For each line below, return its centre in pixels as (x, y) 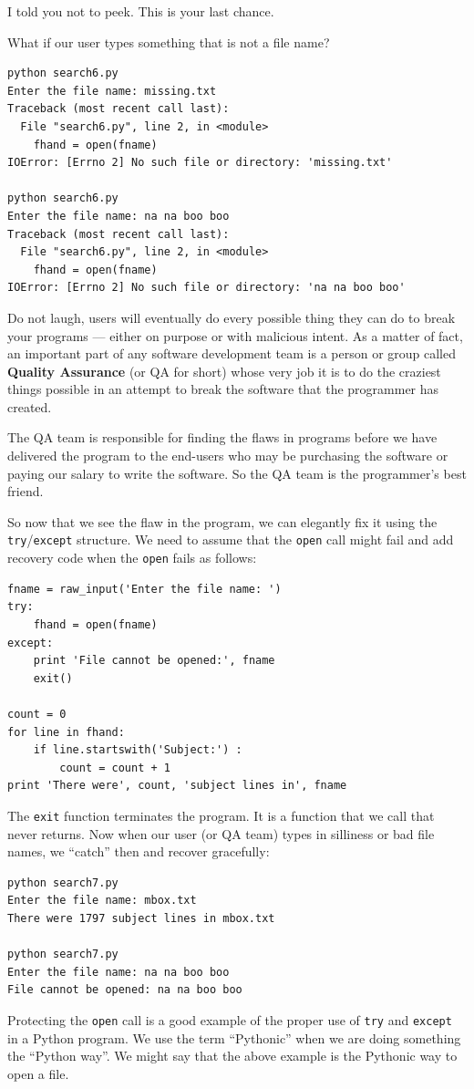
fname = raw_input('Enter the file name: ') (144, 589)
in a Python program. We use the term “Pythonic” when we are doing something (234, 1037)
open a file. (38, 1073)
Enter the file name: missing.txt (112, 91)
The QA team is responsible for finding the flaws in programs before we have (222, 437)
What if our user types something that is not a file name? (169, 41)
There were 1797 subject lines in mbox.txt (141, 918)
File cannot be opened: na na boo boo (125, 990)
